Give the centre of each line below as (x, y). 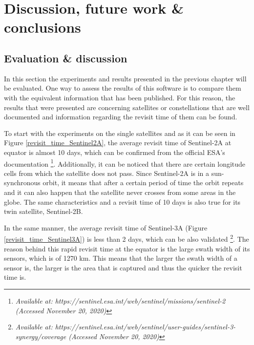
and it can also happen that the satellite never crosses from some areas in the (120, 192)
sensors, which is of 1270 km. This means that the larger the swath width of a (121, 258)
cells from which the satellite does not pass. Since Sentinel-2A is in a (107, 173)
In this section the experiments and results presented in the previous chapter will (125, 78)
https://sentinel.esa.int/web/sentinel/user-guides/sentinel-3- (145, 327)
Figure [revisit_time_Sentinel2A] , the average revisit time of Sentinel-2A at (118, 143)
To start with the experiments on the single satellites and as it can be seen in (120, 133)
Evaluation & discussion (66, 58)
